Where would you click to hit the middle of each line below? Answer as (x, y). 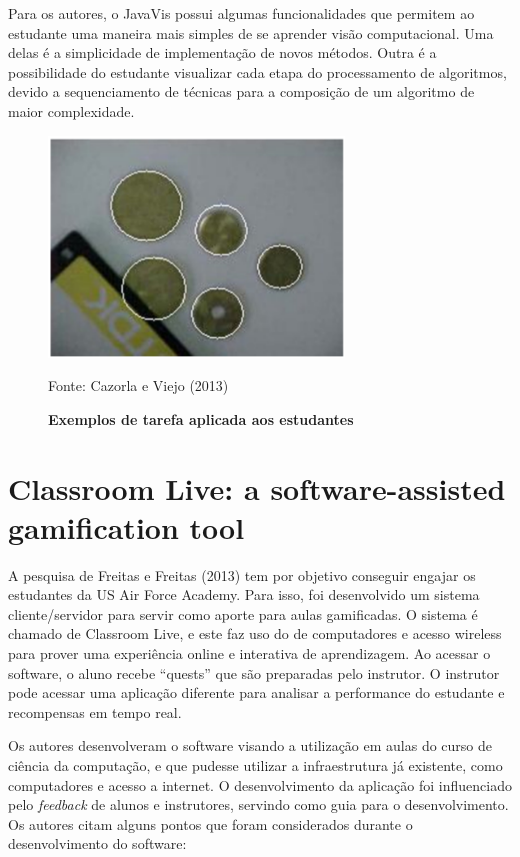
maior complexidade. (71, 110)
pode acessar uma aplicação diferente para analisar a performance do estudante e (256, 692)
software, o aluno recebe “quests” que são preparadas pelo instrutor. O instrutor (254, 672)
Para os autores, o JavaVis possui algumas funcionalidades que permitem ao (241, 13)
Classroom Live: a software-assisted (257, 487)
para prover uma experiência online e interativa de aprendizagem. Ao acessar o (249, 653)
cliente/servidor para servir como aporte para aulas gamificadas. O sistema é (243, 613)
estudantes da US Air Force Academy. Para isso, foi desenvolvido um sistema (244, 594)
